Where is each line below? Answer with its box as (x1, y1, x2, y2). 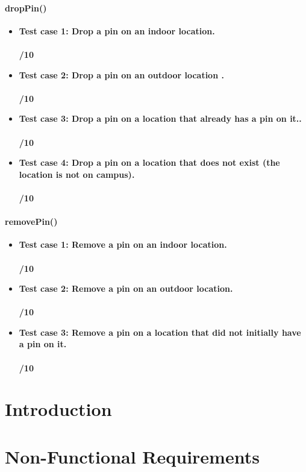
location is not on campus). (19, 168, 135, 180)
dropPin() (5, 1, 47, 14)
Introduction (5, 397, 112, 421)
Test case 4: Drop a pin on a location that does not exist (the (19, 156, 280, 169)
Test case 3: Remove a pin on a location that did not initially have (19, 326, 301, 338)
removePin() (5, 215, 58, 228)
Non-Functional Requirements (5, 444, 260, 468)
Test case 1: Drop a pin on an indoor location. (19, 24, 215, 37)
